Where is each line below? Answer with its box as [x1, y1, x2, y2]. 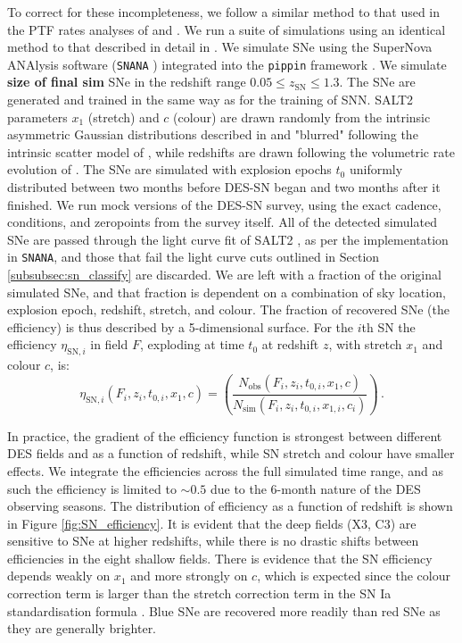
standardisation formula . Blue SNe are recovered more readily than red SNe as [7, 601, 441, 620]
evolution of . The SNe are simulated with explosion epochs [7, 160, 332, 179]
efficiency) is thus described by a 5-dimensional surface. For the [7, 317, 354, 336]
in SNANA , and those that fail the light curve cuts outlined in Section [7, 247, 380, 266]
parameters [7, 107, 68, 126]
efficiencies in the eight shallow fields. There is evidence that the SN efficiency [7, 548, 433, 567]
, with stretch [328, 335, 402, 354]
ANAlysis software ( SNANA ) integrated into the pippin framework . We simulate [7, 54, 447, 73]
